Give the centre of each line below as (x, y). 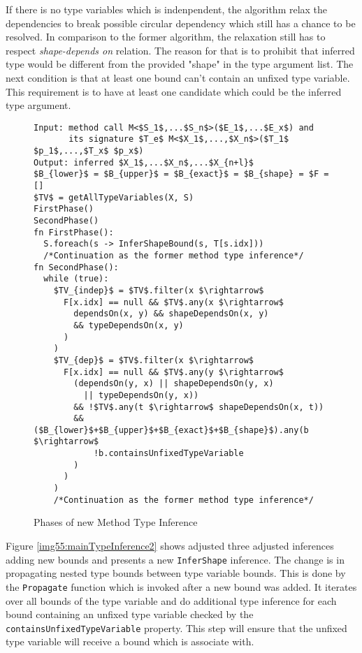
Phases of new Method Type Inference (116, 522)
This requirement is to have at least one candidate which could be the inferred (174, 91)
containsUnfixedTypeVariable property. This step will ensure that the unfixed (176, 628)
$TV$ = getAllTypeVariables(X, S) (114, 197)
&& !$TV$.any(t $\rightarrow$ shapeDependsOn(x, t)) (199, 407)
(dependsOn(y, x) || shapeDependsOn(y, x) (174, 384)
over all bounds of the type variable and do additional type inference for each (171, 600)
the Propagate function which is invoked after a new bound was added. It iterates (181, 586)
